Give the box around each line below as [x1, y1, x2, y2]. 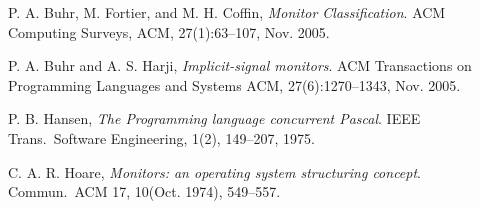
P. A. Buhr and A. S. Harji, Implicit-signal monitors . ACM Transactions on [8, 55, 472, 76]
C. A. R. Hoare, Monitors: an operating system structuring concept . [8, 161, 422, 182]
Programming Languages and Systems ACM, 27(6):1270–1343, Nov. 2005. [8, 74, 461, 95]
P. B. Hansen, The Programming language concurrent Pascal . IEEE [8, 108, 421, 129]
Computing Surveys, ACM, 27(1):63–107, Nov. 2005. [8, 21, 330, 42]
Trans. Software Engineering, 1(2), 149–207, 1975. [8, 127, 315, 148]
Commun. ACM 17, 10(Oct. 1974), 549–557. [8, 181, 281, 202]
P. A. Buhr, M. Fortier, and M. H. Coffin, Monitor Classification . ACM [8, 2, 446, 22]
